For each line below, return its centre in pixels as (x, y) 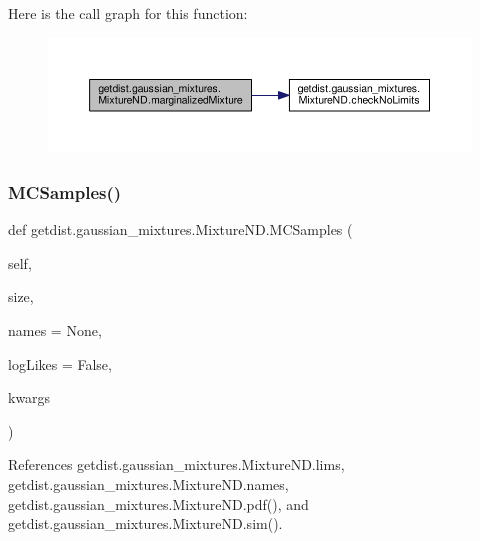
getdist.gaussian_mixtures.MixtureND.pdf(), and (158, 503)
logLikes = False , (60, 363)
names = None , (55, 330)
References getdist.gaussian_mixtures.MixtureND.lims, (176, 464)
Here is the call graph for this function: (128, 13)
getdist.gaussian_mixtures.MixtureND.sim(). (145, 523)
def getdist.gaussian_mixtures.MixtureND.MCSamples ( (180, 229)
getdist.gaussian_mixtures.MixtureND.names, (148, 483)
